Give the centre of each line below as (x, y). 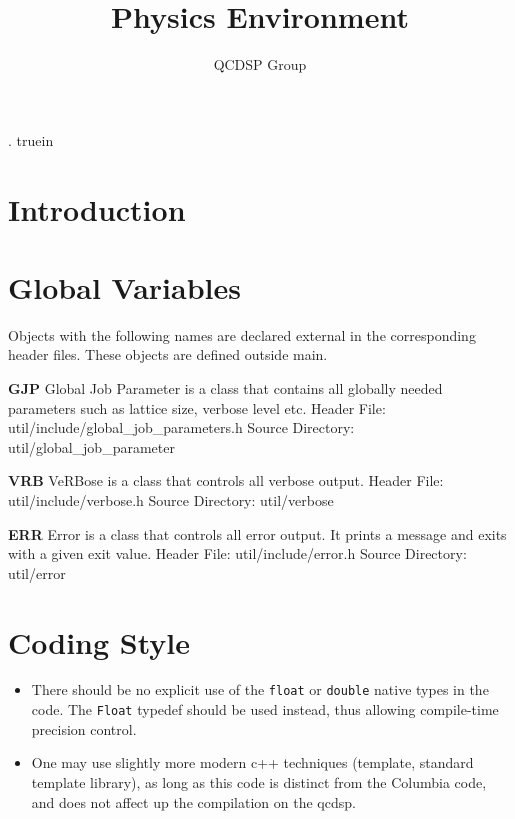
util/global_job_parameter (91, 446)
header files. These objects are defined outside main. (168, 354)
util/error (37, 572)
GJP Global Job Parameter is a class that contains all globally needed (225, 388)
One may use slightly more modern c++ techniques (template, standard (252, 762)
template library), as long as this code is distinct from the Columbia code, (259, 781)
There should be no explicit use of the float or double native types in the (260, 689)
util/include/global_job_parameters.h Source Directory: (181, 427)
